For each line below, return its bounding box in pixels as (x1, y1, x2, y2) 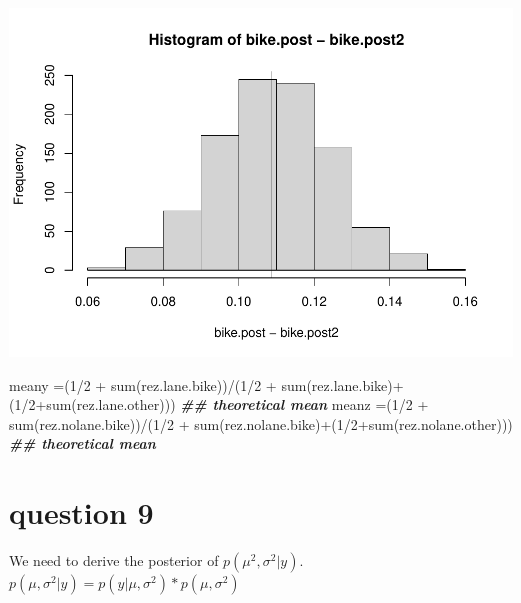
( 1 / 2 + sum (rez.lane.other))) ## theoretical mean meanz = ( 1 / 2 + (9, 394, 429, 415)
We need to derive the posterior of (9, 550, 219, 571)
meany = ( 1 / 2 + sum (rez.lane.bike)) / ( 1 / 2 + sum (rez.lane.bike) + (9, 374, 404, 395)
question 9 (9, 492, 154, 533)
